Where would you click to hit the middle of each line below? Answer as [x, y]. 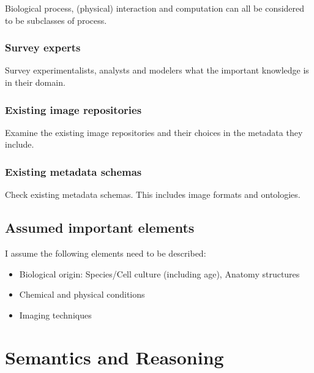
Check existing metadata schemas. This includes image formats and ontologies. [153, 194]
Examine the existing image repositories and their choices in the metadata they [154, 132]
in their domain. [35, 82]
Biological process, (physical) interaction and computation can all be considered [155, 8]
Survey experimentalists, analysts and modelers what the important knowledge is [157, 70]
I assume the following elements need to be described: [106, 253]
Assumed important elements [100, 228]
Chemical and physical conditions [82, 294]
